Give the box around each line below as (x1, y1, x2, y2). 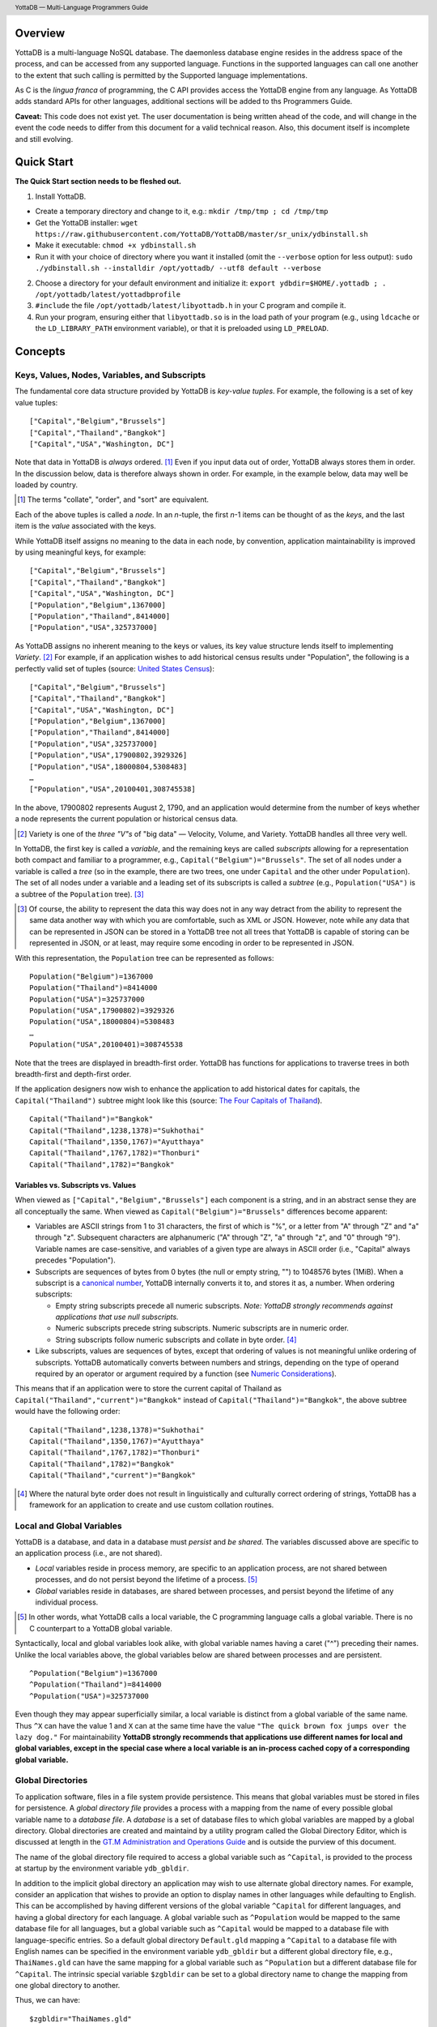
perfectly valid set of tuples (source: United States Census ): (15, 663, 214, 673)
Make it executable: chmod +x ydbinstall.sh (35, 240, 197, 251)
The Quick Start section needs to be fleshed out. (15, 177, 182, 186)
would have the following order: (15, 1407, 121, 1416)
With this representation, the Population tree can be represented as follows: (15, 953, 274, 962)
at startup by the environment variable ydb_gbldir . (15, 1863, 189, 1873)
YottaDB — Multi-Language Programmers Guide (15, 3, 149, 11)
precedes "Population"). (35, 1255, 117, 1265)
